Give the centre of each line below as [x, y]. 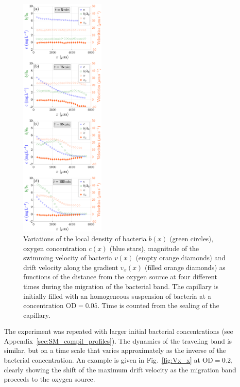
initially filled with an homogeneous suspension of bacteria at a [117, 296]
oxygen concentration [55, 248]
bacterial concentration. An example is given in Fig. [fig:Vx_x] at [102, 360]
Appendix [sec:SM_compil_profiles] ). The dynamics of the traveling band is [118, 340]
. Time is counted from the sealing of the [158, 305]
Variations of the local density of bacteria [85, 238]
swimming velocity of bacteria [68, 258]
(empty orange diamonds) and [180, 258]
